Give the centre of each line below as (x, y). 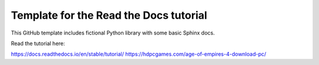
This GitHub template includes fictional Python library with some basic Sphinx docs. (113, 33)
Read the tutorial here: (38, 43)
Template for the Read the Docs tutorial (109, 15)
